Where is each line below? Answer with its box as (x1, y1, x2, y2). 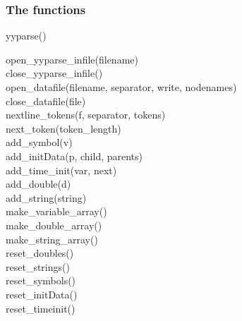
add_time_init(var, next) (6, 162, 117, 177)
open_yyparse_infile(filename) (6, 52, 138, 66)
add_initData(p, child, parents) (6, 148, 143, 163)
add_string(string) (6, 190, 87, 205)
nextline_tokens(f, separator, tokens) (6, 107, 166, 122)
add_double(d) (6, 176, 71, 191)
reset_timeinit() (6, 301, 75, 315)
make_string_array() (6, 231, 98, 246)
